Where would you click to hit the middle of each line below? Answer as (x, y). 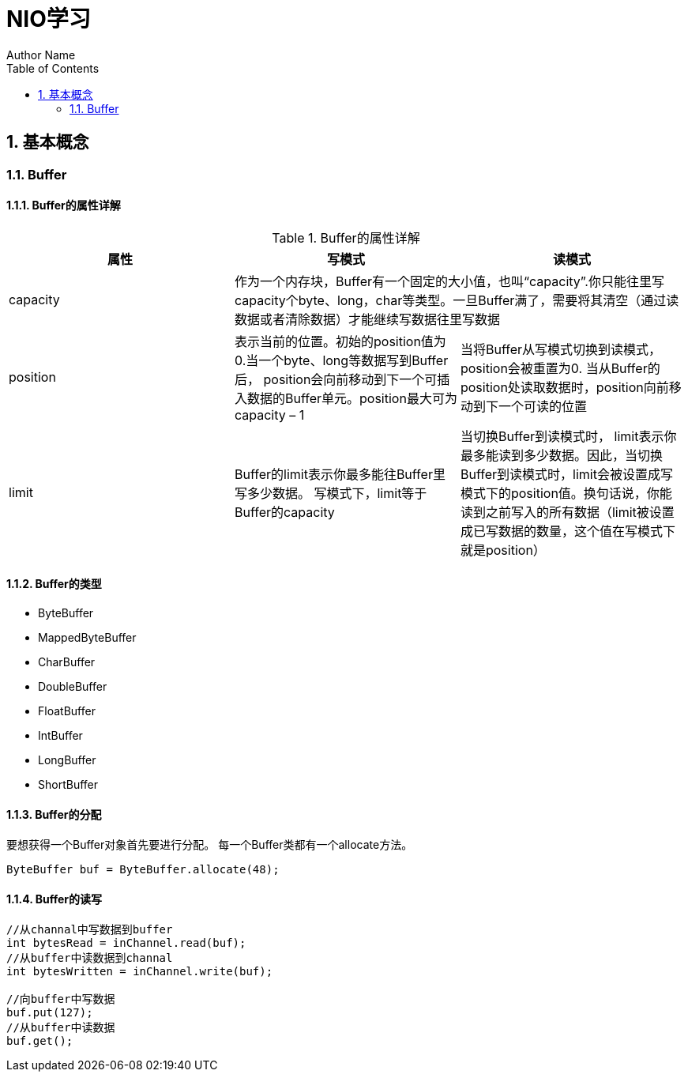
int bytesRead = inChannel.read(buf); (126, 943)
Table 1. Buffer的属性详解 (346, 237)
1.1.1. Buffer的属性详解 (64, 205)
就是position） (503, 550)
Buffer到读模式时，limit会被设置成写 (566, 474)
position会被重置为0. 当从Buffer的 (560, 368)
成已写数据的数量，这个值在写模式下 (568, 531)
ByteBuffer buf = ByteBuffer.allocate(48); (143, 870)
